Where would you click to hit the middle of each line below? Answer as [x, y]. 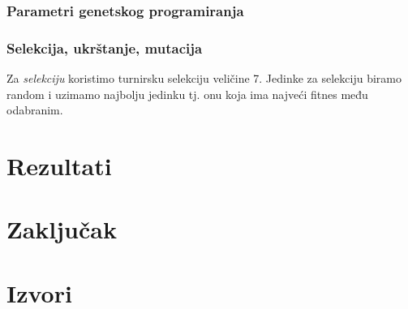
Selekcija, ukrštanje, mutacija [105, 47]
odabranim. [35, 110]
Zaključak [62, 229]
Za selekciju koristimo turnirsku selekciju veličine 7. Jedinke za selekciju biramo [204, 78]
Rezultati [59, 166]
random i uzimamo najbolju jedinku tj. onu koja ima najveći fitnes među [187, 94]
